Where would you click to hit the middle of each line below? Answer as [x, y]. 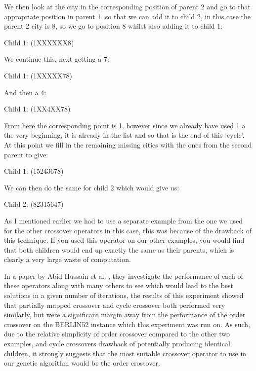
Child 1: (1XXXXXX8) [39, 42]
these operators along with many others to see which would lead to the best [119, 285]
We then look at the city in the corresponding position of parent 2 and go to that [127, 6]
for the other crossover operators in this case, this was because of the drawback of [128, 230]
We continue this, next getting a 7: [57, 59]
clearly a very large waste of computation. [67, 259]
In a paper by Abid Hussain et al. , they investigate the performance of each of [124, 276]
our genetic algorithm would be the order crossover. [82, 363]
